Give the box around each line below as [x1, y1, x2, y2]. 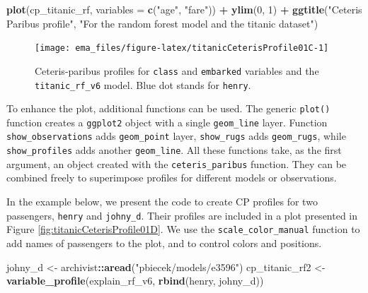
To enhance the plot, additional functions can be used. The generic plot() [6, 101, 330, 116]
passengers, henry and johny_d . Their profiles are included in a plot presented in [6, 208, 358, 222]
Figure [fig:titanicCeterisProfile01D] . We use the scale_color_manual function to [6, 222, 360, 237]
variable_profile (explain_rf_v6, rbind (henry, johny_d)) [6, 273, 264, 288]
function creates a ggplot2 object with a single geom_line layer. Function [6, 114, 328, 129]
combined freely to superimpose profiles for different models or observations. [6, 170, 337, 185]
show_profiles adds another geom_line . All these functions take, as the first [6, 143, 342, 157]
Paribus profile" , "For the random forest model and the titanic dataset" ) [6, 16, 318, 30]
